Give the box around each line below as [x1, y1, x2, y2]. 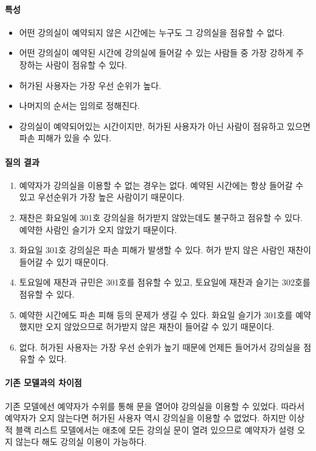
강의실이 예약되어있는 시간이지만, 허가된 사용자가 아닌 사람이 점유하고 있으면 [19, 119, 311, 132]
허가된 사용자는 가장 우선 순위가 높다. [19, 79, 162, 91]
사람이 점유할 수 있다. [46, 58, 127, 71]
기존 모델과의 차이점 [5, 376, 82, 389]
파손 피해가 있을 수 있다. [19, 131, 112, 144]
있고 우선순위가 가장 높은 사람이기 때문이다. [19, 191, 185, 203]
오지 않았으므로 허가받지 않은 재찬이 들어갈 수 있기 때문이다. [46, 320, 275, 333]
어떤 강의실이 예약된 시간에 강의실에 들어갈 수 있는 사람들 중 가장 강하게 [19, 46, 294, 59]
